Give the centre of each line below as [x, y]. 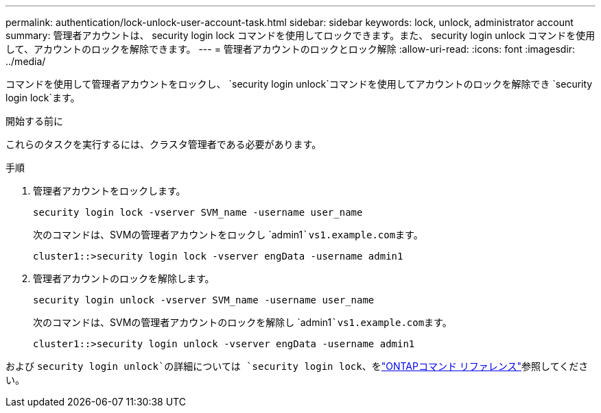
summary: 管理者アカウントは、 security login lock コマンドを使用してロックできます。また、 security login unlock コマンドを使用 [300, 35]
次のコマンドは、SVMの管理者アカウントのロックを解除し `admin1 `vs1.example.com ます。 [243, 322]
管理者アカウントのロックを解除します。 [124, 278]
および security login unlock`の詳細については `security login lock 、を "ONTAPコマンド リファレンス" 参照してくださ [297, 366]
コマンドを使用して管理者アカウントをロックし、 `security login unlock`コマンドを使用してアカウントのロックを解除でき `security [299, 84]
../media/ [26, 61]
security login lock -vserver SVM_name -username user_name [198, 212]
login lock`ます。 [43, 98]
